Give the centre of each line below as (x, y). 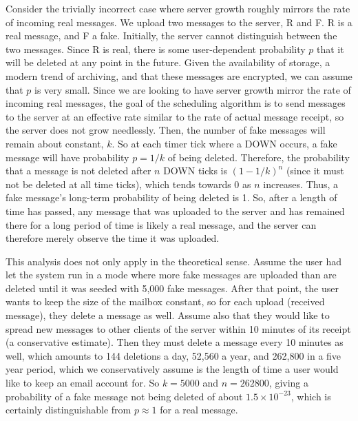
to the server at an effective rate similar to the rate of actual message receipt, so (175, 116)
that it (330, 49)
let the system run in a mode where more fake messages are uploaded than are (171, 275)
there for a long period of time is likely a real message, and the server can (161, 224)
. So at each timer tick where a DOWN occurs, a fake (224, 143)
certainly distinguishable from (69, 410)
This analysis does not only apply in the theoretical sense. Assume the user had (174, 261)
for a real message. (199, 410)
